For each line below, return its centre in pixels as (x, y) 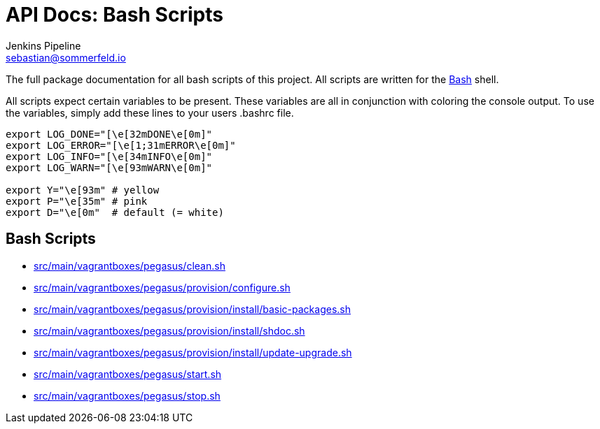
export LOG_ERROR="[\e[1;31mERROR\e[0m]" (121, 145)
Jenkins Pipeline (43, 45)
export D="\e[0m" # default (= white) (115, 212)
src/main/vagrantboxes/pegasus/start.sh (128, 374)
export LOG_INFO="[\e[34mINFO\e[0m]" (109, 156)
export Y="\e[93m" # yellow (83, 190)
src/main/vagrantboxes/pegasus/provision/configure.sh (162, 287)
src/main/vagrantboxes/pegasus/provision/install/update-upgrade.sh (193, 352)
